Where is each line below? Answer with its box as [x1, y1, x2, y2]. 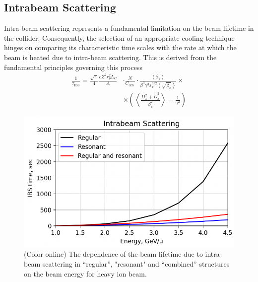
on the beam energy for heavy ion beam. [24, 268, 147, 279]
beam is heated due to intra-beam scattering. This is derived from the [4, 52, 217, 62]
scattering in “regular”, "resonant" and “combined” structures [42, 258, 230, 269]
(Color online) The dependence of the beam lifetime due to [24, 249, 203, 259]
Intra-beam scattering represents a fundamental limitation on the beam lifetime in [4, 23, 254, 33]
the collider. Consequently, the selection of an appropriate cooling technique [4, 32, 235, 43]
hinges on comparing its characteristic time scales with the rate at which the [4, 42, 237, 53]
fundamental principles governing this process [4, 62, 142, 72]
